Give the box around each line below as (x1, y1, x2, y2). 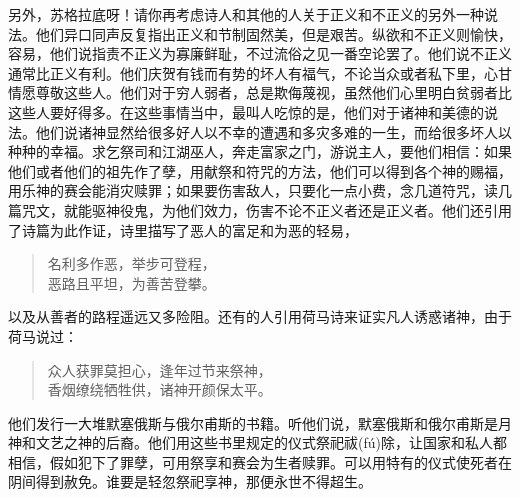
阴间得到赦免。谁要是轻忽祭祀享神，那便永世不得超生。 (8, 471, 372, 492)
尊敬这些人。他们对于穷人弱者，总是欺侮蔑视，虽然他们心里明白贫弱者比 (35, 82, 512, 103)
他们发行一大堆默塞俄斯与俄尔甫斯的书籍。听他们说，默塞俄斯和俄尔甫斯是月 (8, 412, 512, 433)
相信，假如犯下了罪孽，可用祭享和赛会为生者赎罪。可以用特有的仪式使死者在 (8, 451, 512, 472)
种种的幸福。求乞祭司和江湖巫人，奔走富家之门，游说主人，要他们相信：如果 (8, 141, 512, 162)
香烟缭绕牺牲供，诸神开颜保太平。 (47, 379, 272, 400)
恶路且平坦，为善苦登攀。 (47, 272, 216, 293)
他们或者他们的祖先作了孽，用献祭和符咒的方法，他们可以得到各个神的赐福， (8, 160, 512, 181)
